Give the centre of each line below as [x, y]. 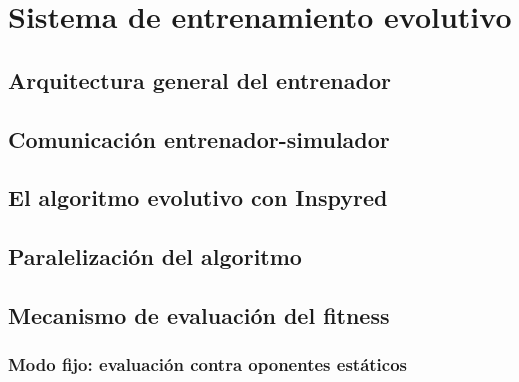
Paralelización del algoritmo [155, 256]
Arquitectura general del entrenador [199, 79]
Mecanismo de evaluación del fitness [199, 314]
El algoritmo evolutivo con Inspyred [198, 197]
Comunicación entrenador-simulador [199, 138]
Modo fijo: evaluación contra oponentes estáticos [208, 364]
